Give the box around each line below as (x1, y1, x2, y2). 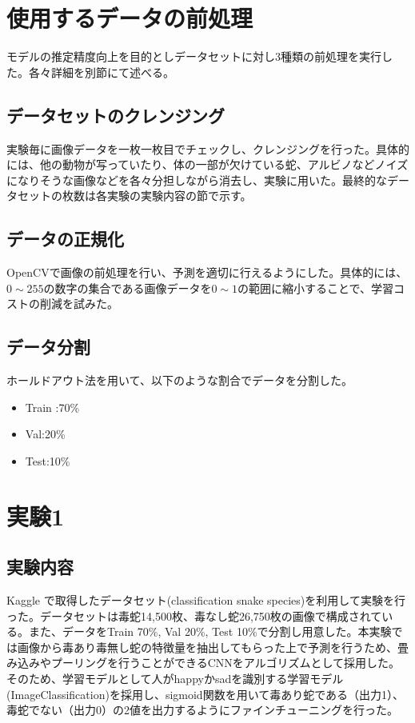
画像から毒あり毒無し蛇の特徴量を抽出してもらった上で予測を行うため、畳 (17, 638, 409, 655)
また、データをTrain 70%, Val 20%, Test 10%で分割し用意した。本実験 (28, 623, 392, 640)
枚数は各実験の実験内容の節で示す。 (62, 187, 252, 204)
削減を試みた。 (39, 295, 118, 312)
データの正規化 (6, 226, 124, 251)
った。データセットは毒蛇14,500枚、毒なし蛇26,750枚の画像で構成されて (6, 607, 382, 624)
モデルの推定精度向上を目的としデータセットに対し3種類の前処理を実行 (6, 48, 381, 65)
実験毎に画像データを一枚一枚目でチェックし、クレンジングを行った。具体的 (6, 140, 409, 157)
